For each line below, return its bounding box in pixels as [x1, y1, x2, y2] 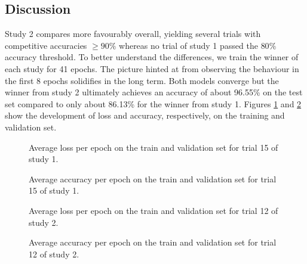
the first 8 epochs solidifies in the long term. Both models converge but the [5, 74, 279, 86]
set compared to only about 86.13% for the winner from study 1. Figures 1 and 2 [5, 97, 302, 110]
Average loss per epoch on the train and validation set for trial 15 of [29, 141, 278, 153]
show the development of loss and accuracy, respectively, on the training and [5, 109, 285, 122]
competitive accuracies [5, 39, 87, 51]
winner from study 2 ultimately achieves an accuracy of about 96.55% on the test [5, 86, 303, 98]
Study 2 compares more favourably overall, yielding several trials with [5, 27, 261, 40]
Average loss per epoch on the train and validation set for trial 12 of [29, 204, 278, 216]
